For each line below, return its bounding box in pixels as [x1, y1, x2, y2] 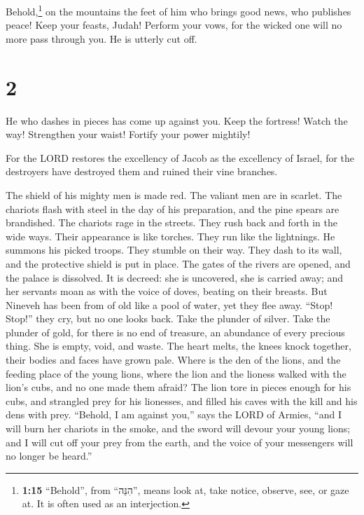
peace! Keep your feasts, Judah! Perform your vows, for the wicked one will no [6, 18, 342, 32]
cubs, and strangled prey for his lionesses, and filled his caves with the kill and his [6, 393, 358, 408]
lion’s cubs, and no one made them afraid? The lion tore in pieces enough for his [6, 380, 351, 394]
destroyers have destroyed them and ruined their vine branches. [6, 164, 278, 179]
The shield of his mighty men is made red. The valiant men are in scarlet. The [6, 187, 342, 202]
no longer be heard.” [6, 448, 92, 463]
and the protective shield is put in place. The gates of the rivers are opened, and [6, 256, 351, 270]
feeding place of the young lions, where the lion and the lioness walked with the [6, 366, 346, 380]
